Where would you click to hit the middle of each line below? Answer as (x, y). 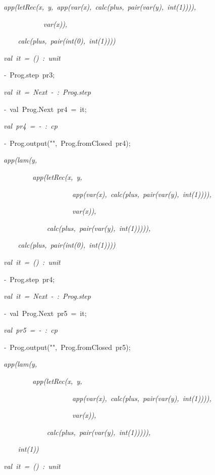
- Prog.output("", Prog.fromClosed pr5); (67, 347)
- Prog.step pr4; (29, 279)
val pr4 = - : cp (31, 126)
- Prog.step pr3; (29, 75)
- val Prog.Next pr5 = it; (45, 313)
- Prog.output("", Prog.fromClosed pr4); (67, 143)
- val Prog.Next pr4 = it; (45, 109)
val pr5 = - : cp (31, 330)
